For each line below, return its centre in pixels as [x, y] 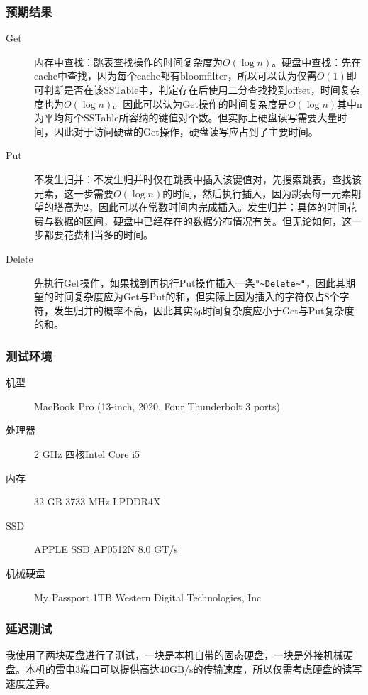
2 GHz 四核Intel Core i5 [87, 453]
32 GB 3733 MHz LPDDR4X [97, 502]
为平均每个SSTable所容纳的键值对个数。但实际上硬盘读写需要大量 [186, 117]
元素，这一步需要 [74, 193]
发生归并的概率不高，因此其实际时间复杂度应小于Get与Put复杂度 [204, 310]
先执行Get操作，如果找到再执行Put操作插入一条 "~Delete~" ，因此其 [190, 282]
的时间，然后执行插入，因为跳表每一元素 [257, 193]
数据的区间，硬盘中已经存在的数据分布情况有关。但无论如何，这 [202, 220]
